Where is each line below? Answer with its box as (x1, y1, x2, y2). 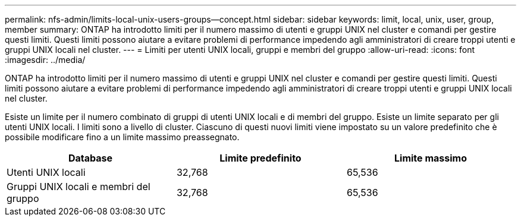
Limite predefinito (219, 152, 302, 164)
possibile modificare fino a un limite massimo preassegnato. (5, 132, 240, 142)
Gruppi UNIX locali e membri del (7, 181, 150, 192)
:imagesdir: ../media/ (5, 55, 86, 65)
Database (68, 152, 113, 164)
